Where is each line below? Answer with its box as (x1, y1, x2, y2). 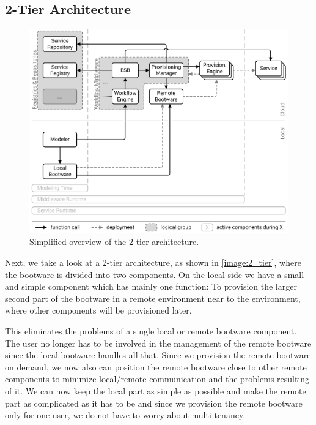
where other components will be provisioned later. (5, 304, 192, 317)
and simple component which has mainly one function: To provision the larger (5, 280, 297, 293)
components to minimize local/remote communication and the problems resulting (5, 372, 310, 385)
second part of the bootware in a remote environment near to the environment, (5, 291, 301, 304)
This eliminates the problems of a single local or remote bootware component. (5, 325, 297, 337)
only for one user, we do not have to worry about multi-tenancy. (5, 408, 246, 421)
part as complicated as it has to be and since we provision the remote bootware (5, 396, 303, 409)
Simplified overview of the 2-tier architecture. (29, 235, 199, 248)
